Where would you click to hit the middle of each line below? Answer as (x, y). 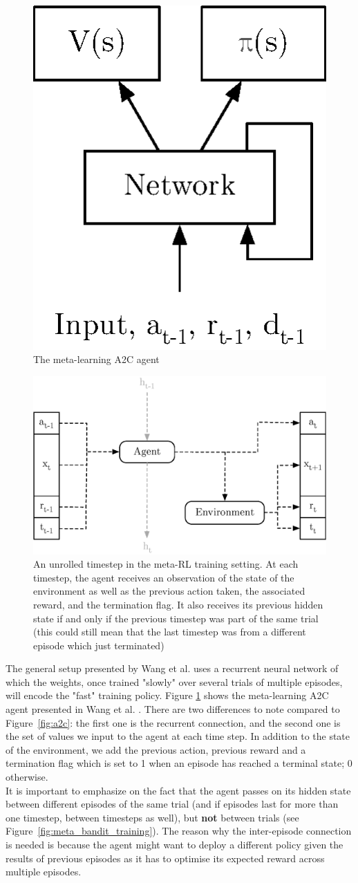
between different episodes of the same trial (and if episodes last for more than (172, 804)
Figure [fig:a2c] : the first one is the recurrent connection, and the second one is (173, 722)
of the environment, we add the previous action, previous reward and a (156, 749)
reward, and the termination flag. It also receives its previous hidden (178, 604)
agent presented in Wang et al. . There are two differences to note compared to (173, 709)
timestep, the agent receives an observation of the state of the (164, 577)
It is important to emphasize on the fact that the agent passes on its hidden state (178, 790)
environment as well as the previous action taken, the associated (169, 591)
